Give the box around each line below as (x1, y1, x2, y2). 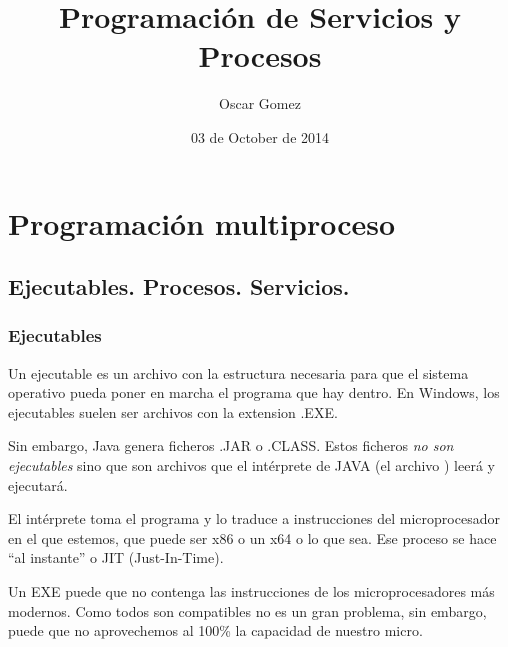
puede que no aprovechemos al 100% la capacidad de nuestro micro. (8, 620, 423, 641)
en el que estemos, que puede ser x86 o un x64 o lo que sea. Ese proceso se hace (8, 527, 497, 548)
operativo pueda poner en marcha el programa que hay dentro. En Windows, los (8, 382, 500, 403)
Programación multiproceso (8, 202, 396, 243)
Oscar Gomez (219, 93, 301, 114)
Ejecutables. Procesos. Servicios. (8, 271, 350, 302)
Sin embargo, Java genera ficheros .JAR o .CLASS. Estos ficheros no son (8, 435, 454, 456)
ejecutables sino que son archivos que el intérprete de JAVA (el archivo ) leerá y (8, 455, 495, 476)
